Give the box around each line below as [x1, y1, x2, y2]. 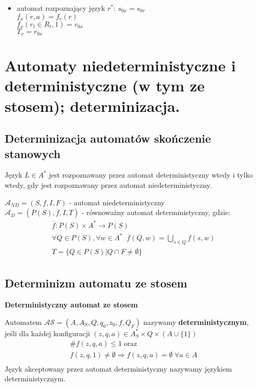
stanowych [5, 145, 61, 161]
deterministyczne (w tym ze [5, 75, 205, 96]
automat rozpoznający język [16, 3, 105, 13]
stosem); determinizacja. [5, 95, 180, 116]
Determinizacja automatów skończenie [5, 130, 211, 146]
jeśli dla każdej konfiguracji [5, 327, 90, 338]
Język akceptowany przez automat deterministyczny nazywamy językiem [5, 363, 232, 374]
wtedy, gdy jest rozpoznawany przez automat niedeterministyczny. [5, 179, 212, 190]
